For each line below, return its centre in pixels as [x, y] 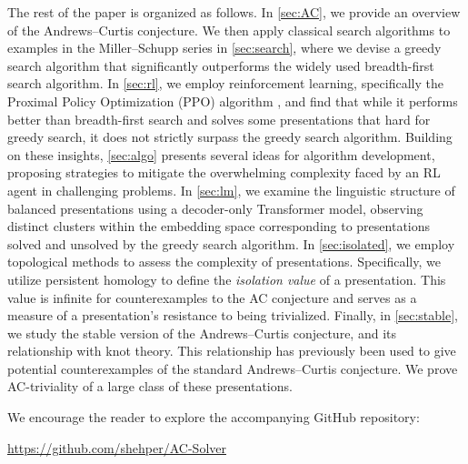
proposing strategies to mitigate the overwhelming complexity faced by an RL [224, 172]
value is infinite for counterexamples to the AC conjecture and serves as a [212, 297]
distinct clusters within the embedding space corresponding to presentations [219, 226]
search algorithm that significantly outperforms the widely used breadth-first [221, 65]
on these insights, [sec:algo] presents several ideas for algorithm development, [221, 154]
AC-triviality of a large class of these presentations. [150, 386]
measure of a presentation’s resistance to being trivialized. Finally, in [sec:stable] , [233, 315]
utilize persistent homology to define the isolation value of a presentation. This [227, 279]
